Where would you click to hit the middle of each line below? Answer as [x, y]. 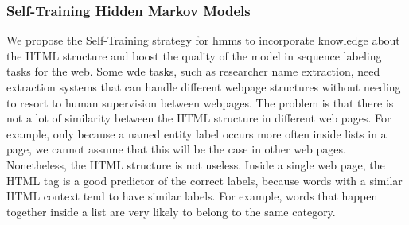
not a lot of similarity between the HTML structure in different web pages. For [199, 118]
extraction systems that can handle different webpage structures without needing [204, 87]
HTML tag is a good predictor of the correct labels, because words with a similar [204, 180]
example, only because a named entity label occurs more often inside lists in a [197, 133]
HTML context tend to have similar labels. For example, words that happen [192, 196]
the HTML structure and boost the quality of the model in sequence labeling [194, 55]
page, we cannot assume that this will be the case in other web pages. [176, 149]
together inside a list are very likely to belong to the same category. [171, 211]
